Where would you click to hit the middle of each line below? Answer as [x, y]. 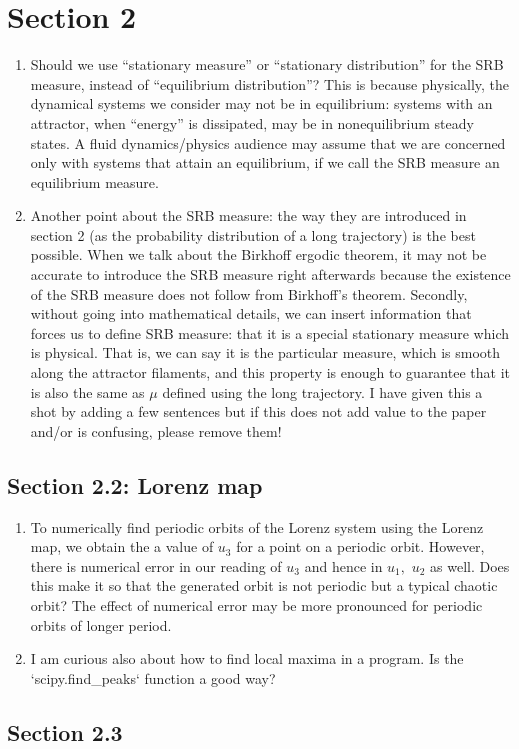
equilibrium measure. [94, 181]
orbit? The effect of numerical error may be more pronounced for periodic [256, 604]
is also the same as [87, 391]
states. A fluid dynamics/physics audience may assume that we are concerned [268, 142]
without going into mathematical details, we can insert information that [251, 313]
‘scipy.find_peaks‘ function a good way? [153, 677]
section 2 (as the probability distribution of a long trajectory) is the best [253, 234]
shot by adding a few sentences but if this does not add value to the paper [258, 411]
